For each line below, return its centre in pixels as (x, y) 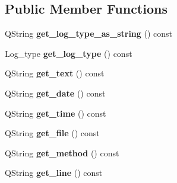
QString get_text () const (55, 73)
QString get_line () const (54, 173)
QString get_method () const (62, 152)
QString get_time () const (56, 113)
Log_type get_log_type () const (69, 53)
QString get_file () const (52, 133)
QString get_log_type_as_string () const (89, 33)
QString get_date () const (55, 93)
